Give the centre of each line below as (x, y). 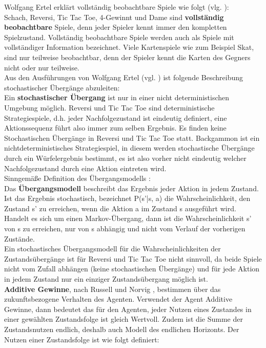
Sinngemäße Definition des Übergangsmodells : (77, 178)
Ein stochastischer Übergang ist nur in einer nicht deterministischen (117, 97)
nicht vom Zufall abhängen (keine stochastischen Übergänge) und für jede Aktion (132, 269)
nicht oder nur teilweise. (42, 67)
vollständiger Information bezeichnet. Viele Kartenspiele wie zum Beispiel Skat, (129, 47)
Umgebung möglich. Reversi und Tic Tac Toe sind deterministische (109, 107)
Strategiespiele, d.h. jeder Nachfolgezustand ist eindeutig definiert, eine (116, 117)
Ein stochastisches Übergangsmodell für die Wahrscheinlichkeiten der (112, 249)
